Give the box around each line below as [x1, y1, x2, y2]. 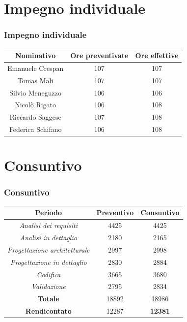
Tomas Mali [17, 75, 53, 85]
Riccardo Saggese [9, 112, 61, 122]
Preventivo [96, 207, 134, 218]
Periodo [35, 207, 62, 218]
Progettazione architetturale [7, 244, 90, 255]
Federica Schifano [9, 124, 62, 134]
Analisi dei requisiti [19, 220, 78, 230]
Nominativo [15, 50, 56, 61]
